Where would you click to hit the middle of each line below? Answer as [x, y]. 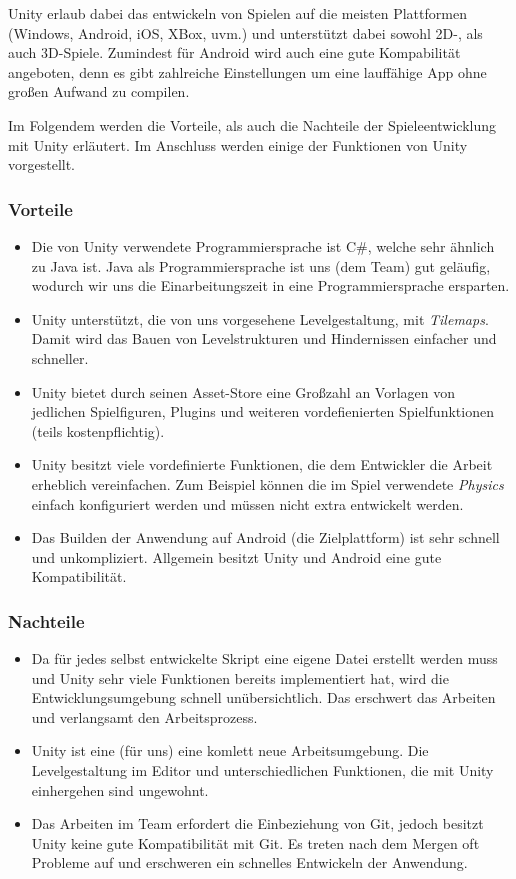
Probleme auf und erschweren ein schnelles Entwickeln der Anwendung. [249, 862]
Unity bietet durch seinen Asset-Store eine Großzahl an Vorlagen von [243, 391]
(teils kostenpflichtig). [98, 430]
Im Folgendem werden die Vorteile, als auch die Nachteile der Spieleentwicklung [252, 124]
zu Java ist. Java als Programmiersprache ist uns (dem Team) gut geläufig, [261, 265]
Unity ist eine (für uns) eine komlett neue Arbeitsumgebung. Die [230, 750]
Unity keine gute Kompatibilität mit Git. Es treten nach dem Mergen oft [255, 842]
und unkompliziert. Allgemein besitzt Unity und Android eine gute [236, 556]
